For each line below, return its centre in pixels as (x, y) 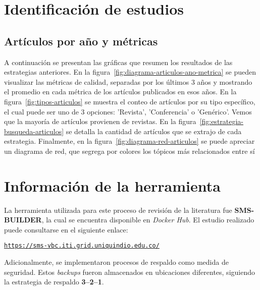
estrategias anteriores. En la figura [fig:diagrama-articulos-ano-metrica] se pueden (130, 72)
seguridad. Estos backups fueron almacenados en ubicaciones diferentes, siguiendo (129, 272)
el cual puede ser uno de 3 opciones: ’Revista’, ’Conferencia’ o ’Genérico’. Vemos (128, 111)
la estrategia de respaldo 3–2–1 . (54, 282)
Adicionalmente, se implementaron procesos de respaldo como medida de (116, 262)
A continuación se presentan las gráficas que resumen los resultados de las (118, 62)
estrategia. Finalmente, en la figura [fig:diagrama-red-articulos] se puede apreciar (129, 141)
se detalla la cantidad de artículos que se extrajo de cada (154, 131)
